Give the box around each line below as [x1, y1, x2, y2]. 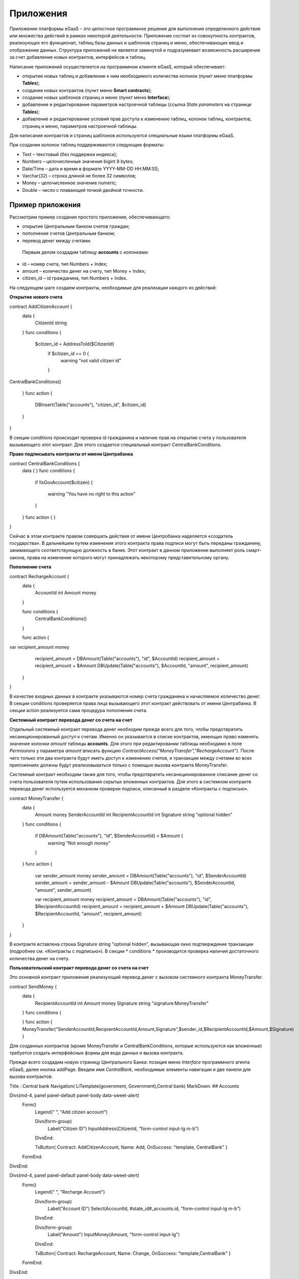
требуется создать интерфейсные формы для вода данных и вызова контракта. [9, 1049, 184, 1056]
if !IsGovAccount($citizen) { [35, 479, 93, 486]
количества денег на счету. [9, 955, 70, 961]
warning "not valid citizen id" [60, 357, 121, 363]
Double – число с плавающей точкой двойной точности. [22, 187, 144, 193]
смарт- [245, 547, 262, 554]
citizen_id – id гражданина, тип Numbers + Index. [22, 275, 128, 281]
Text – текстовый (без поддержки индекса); [22, 151, 117, 157]
